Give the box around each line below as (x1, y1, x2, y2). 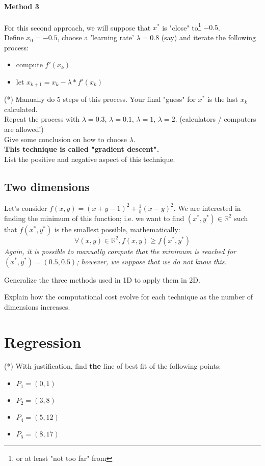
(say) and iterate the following (161, 32, 256, 43)
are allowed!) (4, 124, 44, 134)
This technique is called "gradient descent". (4, 144, 160, 154)
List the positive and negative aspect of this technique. (4, 153, 175, 164)
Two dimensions (4, 178, 90, 194)
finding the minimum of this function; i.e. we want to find (4, 212, 184, 223)
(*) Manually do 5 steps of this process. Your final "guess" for (4, 94, 196, 104)
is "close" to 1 (162, 20, 201, 33)
